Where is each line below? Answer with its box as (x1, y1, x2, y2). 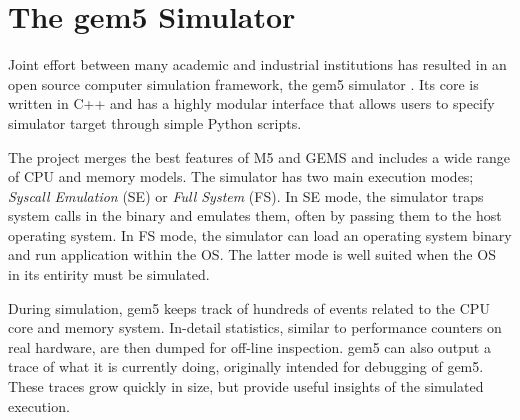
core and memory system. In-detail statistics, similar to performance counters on (8, 317, 502, 338)
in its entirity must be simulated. (8, 264, 210, 285)
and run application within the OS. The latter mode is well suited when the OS (8, 244, 496, 265)
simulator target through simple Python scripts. (8, 112, 302, 133)
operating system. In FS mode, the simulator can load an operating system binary (8, 224, 512, 245)
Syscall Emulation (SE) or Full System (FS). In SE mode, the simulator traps (8, 185, 484, 206)
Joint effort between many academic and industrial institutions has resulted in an (8, 54, 507, 75)
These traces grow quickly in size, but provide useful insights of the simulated (8, 376, 484, 397)
